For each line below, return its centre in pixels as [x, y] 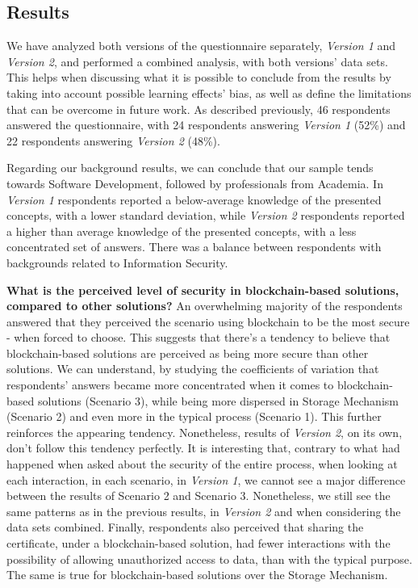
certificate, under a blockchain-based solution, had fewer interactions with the [199, 543]
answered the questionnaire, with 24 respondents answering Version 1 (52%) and [206, 125]
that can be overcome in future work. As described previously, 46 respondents [199, 109]
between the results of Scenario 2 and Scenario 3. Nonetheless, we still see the [199, 496]
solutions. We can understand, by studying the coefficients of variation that [193, 369]
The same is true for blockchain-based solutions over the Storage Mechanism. [197, 575]
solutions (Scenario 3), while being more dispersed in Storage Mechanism [218, 400]
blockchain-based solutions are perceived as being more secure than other [188, 353]
